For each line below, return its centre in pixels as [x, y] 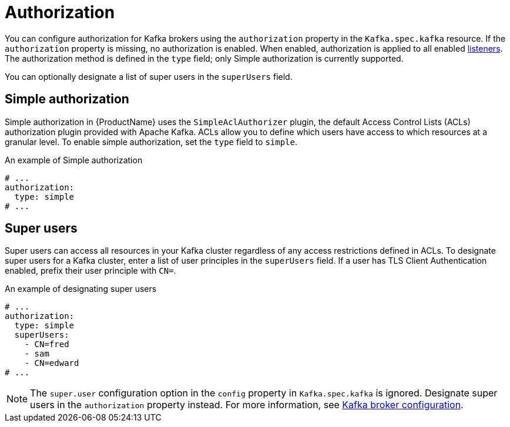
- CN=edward [52, 363]
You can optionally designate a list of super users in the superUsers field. [149, 76]
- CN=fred [47, 344]
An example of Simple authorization [74, 160]
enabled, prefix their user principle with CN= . [90, 271]
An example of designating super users [81, 289]
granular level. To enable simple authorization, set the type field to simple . [151, 142]
